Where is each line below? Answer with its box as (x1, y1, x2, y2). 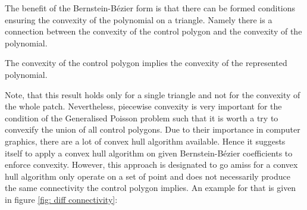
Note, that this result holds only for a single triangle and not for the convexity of (5, 88, 300, 101)
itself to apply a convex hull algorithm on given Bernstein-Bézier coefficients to (5, 146, 293, 159)
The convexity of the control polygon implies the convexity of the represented (5, 57, 287, 69)
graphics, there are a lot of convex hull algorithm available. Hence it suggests (5, 134, 286, 147)
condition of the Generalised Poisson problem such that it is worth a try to (5, 111, 278, 124)
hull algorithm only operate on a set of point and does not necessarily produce (5, 170, 290, 182)
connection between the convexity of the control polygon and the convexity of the (5, 25, 302, 37)
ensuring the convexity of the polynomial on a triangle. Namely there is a (5, 13, 272, 26)
